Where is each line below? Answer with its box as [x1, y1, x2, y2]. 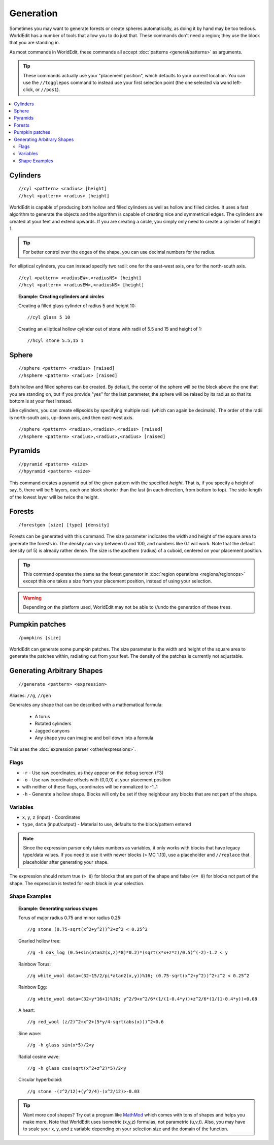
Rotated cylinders [35, 720, 72, 727]
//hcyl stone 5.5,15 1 [27, 338, 84, 343]
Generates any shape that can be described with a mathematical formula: [9, 702, 163, 708]
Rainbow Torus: [18, 961, 51, 967]
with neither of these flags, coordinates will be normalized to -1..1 [22, 784, 158, 790]
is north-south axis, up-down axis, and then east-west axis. [9, 415, 134, 421]
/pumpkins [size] [18, 635, 61, 640]
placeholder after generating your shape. [23, 859, 109, 865]
